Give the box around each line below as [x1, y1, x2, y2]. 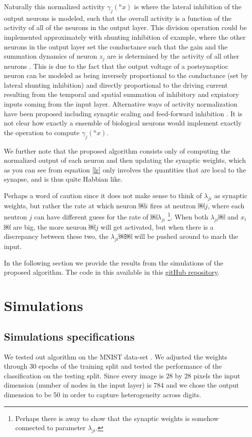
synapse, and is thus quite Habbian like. [4, 174, 123, 184]
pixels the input [193, 370, 240, 380]
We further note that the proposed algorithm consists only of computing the [4, 145, 231, 156]
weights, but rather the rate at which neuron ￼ [4, 200, 146, 210]
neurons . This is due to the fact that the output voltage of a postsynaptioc [4, 61, 228, 71]
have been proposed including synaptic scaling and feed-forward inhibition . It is [4, 108, 243, 118]
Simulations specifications [4, 328, 135, 343]
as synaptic [214, 190, 248, 200]
